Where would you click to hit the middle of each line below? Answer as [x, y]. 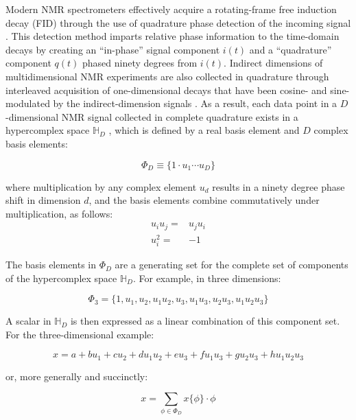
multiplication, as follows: [59, 213]
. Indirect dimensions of [273, 63]
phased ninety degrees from [140, 63]
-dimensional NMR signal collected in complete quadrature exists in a [152, 116]
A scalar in [28, 321]
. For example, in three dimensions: [207, 278]
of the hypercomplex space [61, 278]
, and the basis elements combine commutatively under [204, 200]
